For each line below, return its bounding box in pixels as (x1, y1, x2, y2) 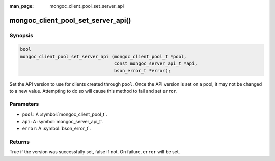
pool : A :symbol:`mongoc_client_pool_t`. (22, 111, 107, 117)
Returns (9, 138, 30, 145)
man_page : (9, 3, 34, 9)
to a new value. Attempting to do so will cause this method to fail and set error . (9, 88, 178, 94)
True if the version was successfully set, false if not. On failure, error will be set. (9, 149, 180, 155)
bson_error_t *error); (114, 68, 171, 73)
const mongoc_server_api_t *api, (114, 61, 198, 66)
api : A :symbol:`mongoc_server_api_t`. (22, 118, 104, 124)
